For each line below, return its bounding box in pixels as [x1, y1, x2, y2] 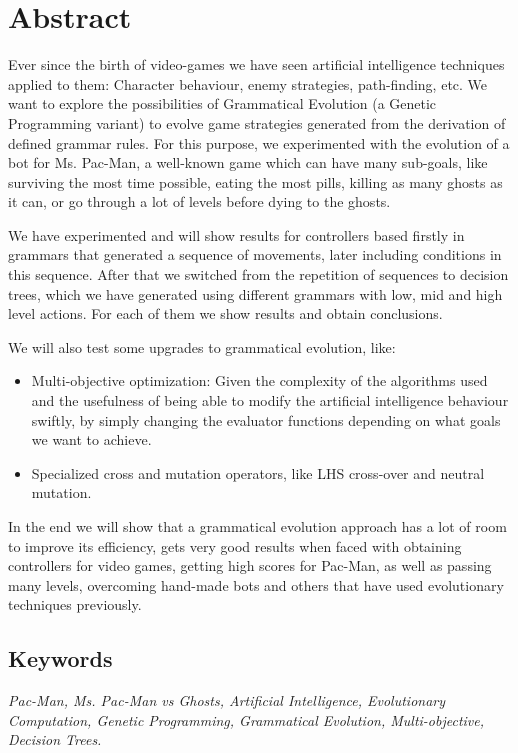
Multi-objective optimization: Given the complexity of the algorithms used [31, 370, 488, 391]
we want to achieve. [31, 429, 152, 450]
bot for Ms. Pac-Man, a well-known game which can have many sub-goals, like [8, 152, 488, 173]
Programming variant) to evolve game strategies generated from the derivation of [8, 112, 506, 133]
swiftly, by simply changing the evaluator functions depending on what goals [31, 409, 501, 430]
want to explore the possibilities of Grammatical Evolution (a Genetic [8, 93, 437, 114]
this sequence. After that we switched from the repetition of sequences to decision [8, 264, 509, 285]
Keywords [8, 643, 113, 674]
